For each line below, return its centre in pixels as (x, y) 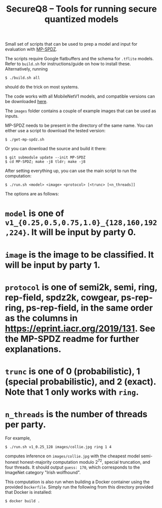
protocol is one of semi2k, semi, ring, (81, 287)
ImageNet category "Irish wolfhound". (43, 472)
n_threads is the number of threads (76, 414)
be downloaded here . (26, 102)
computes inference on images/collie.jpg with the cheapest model (73, 456)
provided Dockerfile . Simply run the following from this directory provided (79, 487)
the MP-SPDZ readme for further (72, 339)
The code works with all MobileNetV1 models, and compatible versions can (80, 96)
